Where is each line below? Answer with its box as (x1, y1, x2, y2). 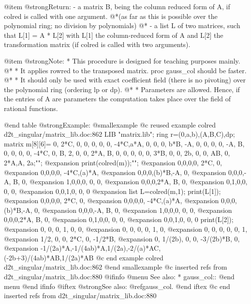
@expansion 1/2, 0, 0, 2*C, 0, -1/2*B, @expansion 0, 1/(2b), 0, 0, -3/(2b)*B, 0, (4, 233, 240, 243)
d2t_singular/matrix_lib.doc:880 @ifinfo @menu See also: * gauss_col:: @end (4, 272, 235, 282)
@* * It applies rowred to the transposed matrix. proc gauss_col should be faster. (4, 65, 247, 75)
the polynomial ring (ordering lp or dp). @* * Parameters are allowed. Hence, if (4, 84, 240, 94)
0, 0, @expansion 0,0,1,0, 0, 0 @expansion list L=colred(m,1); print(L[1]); (4, 186, 221, 196)
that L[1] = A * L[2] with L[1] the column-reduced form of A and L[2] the (4, 30, 223, 40)
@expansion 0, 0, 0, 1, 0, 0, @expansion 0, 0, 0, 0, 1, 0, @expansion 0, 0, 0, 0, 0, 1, (4, 224, 248, 234)
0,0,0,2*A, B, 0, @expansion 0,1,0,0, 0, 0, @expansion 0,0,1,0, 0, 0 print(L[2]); (4, 214, 234, 224)
